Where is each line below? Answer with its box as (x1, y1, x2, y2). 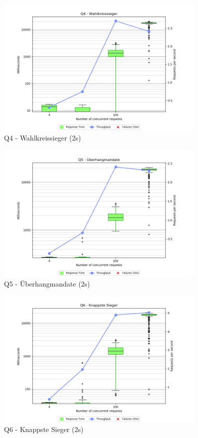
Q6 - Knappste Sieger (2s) (4, 424, 84, 435)
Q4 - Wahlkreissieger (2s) (4, 132, 81, 143)
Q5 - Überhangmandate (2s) (4, 278, 90, 289)
